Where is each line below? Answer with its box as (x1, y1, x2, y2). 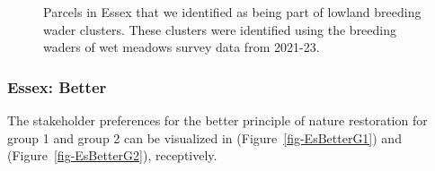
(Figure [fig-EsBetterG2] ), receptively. (7, 146, 217, 165)
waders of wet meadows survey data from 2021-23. (43, 38, 320, 56)
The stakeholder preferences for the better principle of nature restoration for (7, 111, 428, 129)
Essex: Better (7, 75, 107, 98)
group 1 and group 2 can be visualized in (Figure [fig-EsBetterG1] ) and (7, 128, 402, 147)
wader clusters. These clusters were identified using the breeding (43, 20, 397, 38)
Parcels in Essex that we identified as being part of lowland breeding (43, 3, 422, 21)
